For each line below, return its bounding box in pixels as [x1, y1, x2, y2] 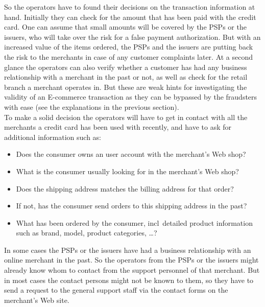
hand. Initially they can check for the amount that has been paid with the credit [4, 11, 256, 22]
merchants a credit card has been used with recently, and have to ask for [4, 122, 231, 132]
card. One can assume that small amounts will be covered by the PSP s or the [4, 21, 247, 32]
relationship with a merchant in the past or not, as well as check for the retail [4, 72, 248, 82]
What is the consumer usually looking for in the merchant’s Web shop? [16, 166, 239, 176]
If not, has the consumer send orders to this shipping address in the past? [16, 200, 247, 211]
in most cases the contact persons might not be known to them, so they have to [4, 274, 254, 285]
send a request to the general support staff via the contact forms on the [4, 285, 228, 295]
